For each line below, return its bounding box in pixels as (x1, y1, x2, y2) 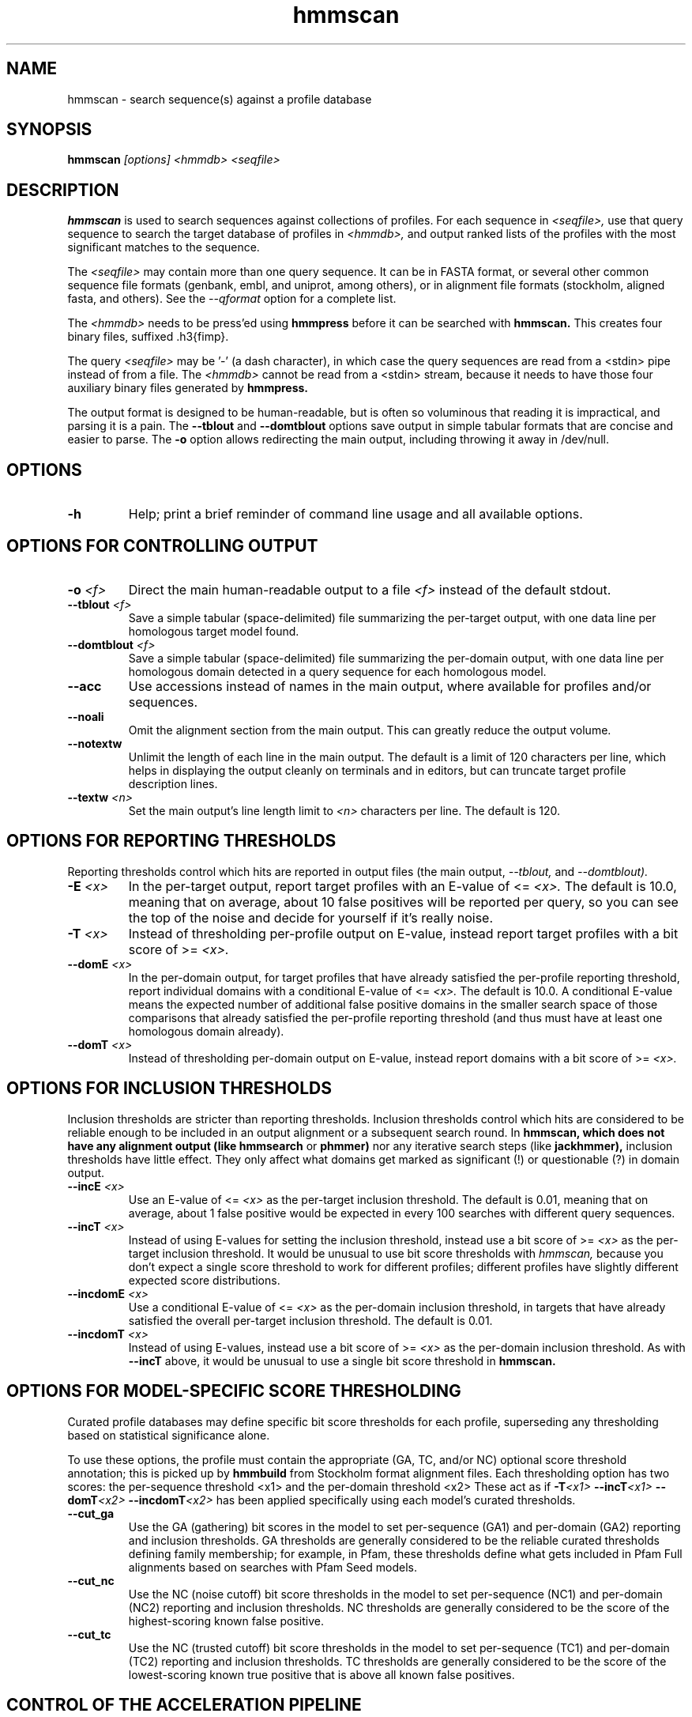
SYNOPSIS (6, 119, 92, 140)
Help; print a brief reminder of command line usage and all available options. (128, 506, 583, 523)
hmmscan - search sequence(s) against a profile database (67, 92, 372, 106)
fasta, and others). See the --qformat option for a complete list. (67, 292, 397, 306)
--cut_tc (67, 1627, 111, 1641)
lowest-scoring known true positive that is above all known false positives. (128, 1667, 515, 1681)
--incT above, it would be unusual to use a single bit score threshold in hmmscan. (128, 1353, 556, 1368)
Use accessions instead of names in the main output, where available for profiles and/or (128, 677, 652, 694)
